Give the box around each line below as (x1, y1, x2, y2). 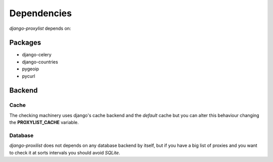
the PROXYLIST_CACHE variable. (9, 119, 79, 126)
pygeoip (22, 66, 39, 72)
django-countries (22, 59, 58, 65)
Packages (9, 38, 41, 47)
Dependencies (9, 8, 72, 19)
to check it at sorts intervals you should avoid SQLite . (9, 149, 120, 155)
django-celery (22, 52, 52, 58)
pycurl (22, 73, 35, 79)
